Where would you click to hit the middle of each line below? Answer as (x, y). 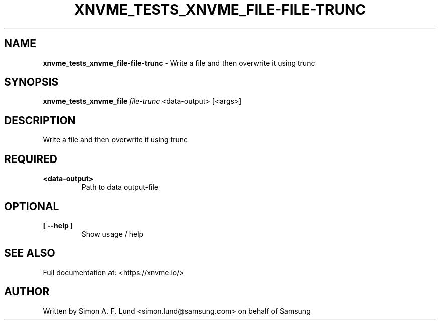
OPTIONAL (32, 206)
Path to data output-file (120, 187)
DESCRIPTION (40, 120)
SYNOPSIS (31, 82)
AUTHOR (27, 292)
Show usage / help (113, 234)
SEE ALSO (30, 253)
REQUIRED (31, 159)
